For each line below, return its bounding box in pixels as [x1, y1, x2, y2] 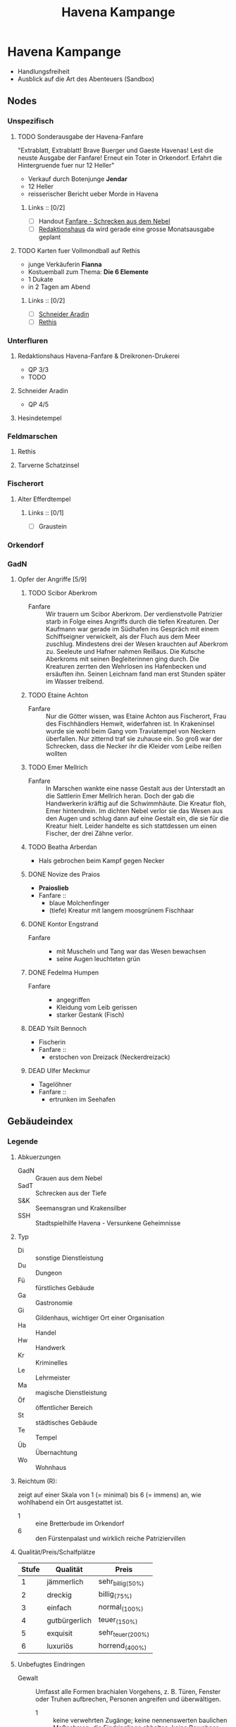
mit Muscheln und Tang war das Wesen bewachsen [56, 947, 206, 955]
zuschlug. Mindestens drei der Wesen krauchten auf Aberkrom [45, 640, 228, 648]
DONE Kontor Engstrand [27, 920, 99, 929]
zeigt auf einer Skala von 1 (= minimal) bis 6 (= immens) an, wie [17, 1490, 202, 1499]
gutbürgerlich [46, 1615, 92, 1625]
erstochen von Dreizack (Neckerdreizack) [49, 1053, 170, 1061]
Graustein [38, 522, 67, 531]
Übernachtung [35, 1448, 77, 1456]
